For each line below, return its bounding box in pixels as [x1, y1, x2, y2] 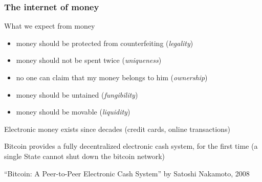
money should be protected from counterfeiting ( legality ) [16, 37, 193, 48]
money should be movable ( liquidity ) [16, 106, 130, 117]
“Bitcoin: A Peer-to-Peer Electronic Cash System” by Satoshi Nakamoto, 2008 [4, 168, 250, 178]
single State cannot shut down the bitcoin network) [4, 150, 165, 161]
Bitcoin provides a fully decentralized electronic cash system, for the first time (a [4, 141, 258, 151]
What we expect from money [4, 20, 95, 31]
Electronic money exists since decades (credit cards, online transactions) [4, 123, 230, 134]
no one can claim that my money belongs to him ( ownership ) [16, 72, 208, 82]
